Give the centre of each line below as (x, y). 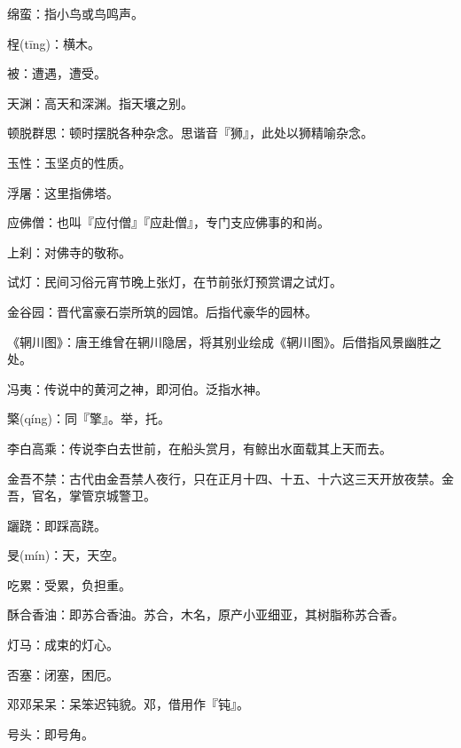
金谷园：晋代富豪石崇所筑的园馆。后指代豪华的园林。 (162, 311)
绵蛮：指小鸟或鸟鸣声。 (75, 13)
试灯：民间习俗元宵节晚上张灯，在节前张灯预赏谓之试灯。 (175, 282)
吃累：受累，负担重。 (69, 584)
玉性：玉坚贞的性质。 (69, 162)
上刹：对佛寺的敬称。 (69, 252)
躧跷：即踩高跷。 (57, 525)
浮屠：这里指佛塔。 (63, 192)
